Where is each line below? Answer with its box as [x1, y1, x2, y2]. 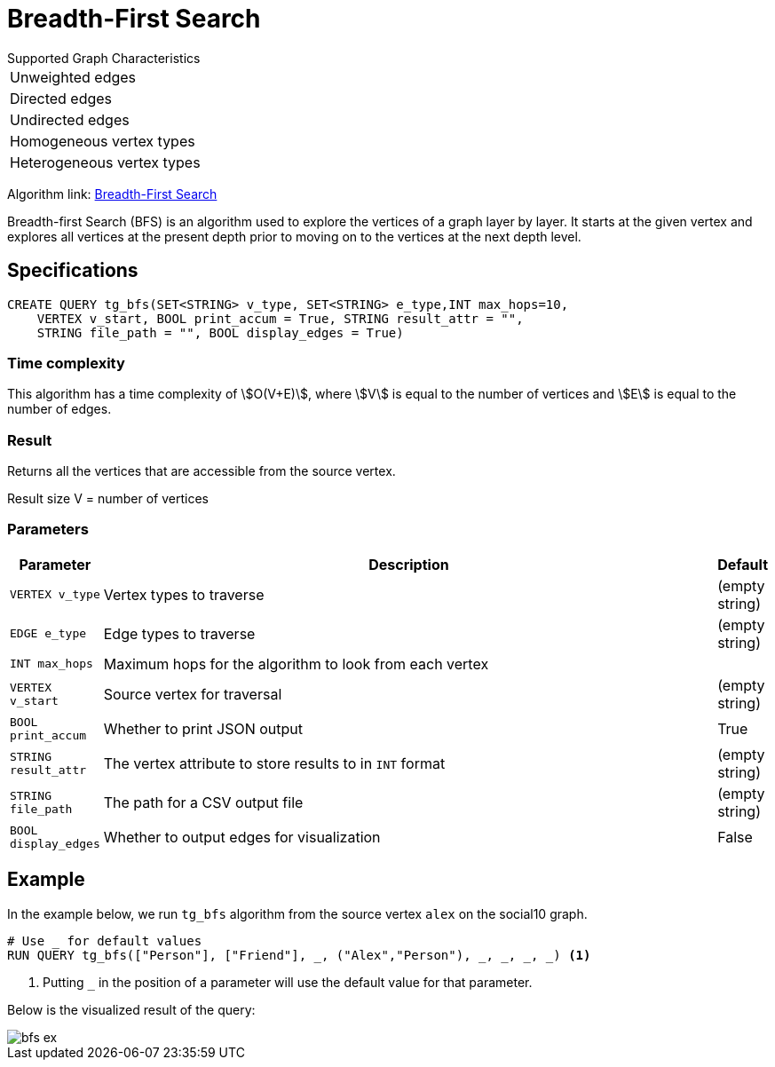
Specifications [7, 259, 138, 282]
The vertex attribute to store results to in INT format [103, 754, 446, 772]
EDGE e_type [10, 627, 87, 641]
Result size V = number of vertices [7, 491, 209, 507]
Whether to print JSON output [103, 719, 304, 738]
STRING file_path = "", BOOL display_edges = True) [36, 325, 404, 340]
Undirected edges [10, 110, 130, 129]
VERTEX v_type [10, 588, 100, 602]
